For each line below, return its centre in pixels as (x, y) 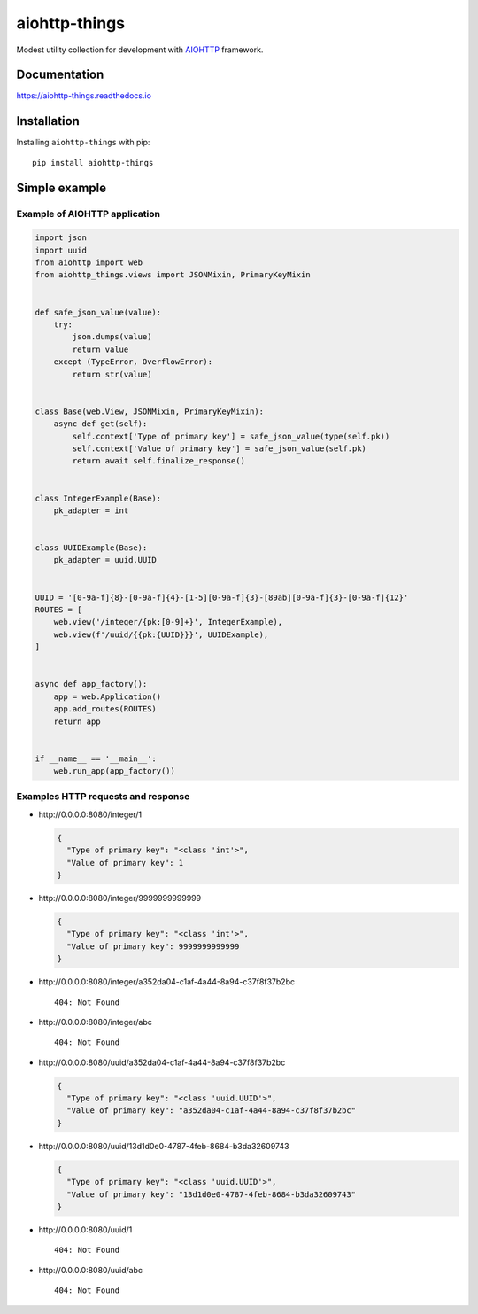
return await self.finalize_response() (158, 461)
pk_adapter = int (91, 510)
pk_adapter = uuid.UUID (105, 560)
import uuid (61, 250)
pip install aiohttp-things (93, 163)
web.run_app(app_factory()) (115, 771)
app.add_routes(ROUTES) (105, 709)
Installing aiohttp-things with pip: (83, 143)
